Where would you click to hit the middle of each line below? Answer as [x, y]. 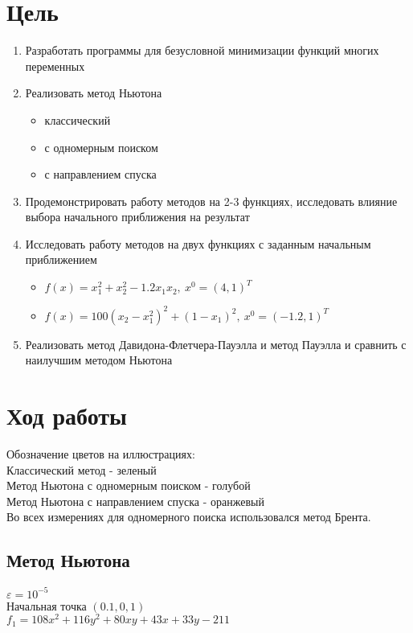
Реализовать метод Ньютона [94, 93]
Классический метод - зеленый [82, 469]
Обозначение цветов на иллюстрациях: [101, 454]
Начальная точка [47, 605]
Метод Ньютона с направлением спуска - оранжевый [135, 501]
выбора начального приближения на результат [137, 217]
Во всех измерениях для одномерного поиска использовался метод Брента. [189, 517]
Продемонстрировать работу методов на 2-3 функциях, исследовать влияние [211, 201]
